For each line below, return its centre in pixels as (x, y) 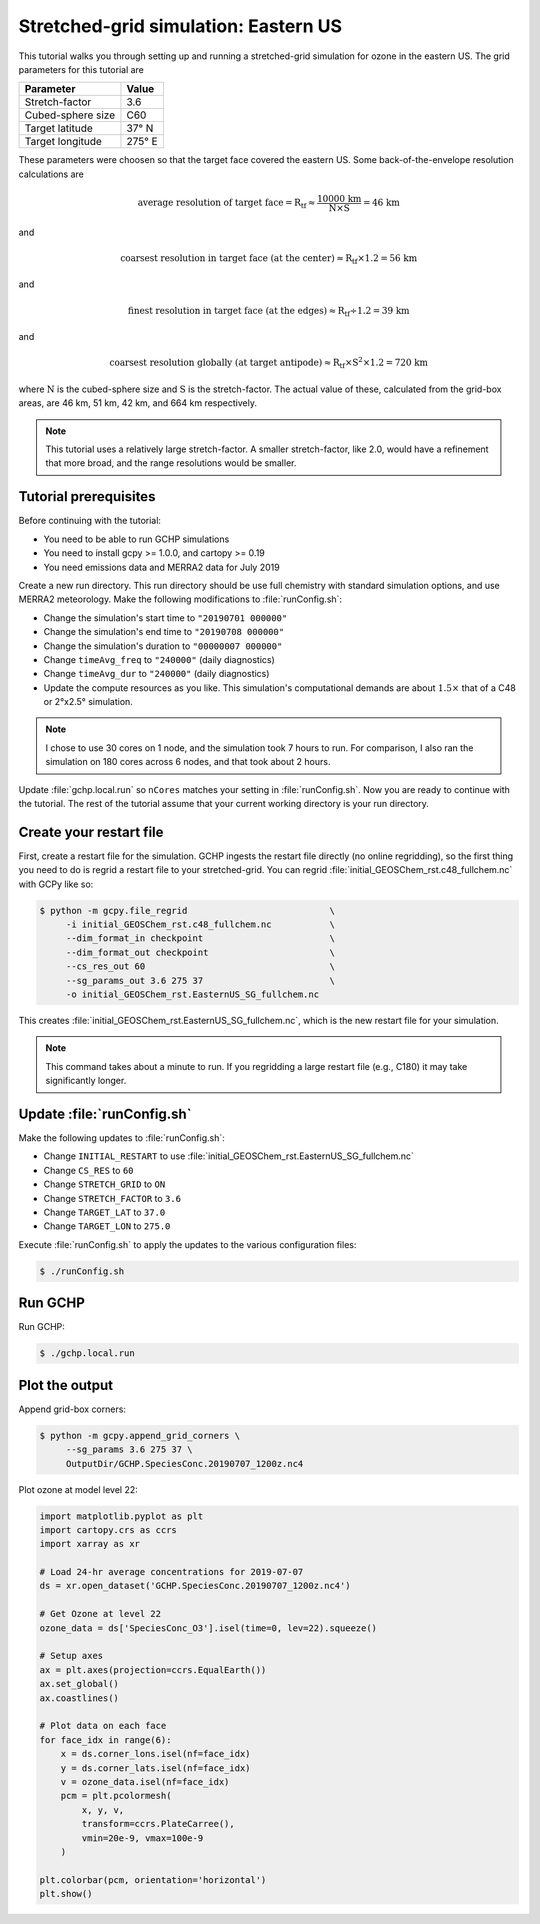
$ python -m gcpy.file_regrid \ (187, 910)
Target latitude (59, 128)
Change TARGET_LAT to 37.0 (104, 1212)
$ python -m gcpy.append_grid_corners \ (139, 1435)
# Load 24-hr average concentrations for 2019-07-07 (171, 1572)
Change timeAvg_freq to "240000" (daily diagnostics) (159, 659)
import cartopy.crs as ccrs (108, 1529)
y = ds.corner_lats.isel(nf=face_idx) (155, 1768)
